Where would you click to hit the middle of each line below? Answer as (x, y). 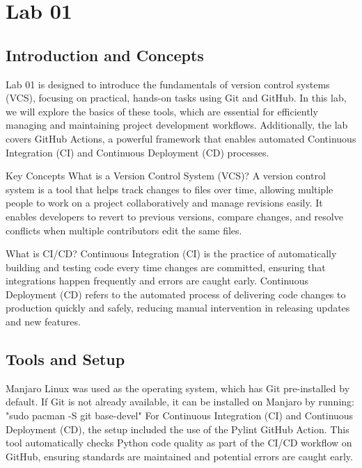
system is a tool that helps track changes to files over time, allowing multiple (170, 189)
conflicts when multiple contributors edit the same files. (124, 230)
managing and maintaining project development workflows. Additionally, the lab (177, 125)
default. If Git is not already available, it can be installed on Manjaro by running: (180, 402)
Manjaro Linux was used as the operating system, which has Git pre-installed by (178, 388)
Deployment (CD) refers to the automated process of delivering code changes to (176, 294)
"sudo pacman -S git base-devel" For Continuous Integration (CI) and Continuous (180, 415)
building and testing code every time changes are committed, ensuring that (166, 267)
